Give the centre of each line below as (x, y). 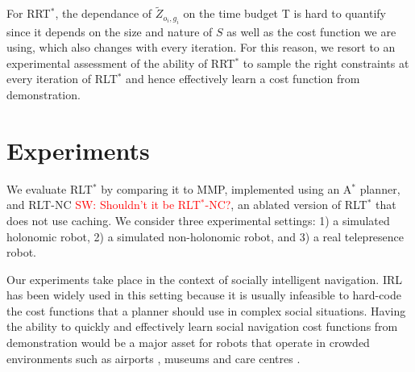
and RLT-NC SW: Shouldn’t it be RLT (104, 205)
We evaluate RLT (50, 188)
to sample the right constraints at (326, 63)
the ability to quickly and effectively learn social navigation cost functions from (202, 326)
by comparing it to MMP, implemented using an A (226, 188)
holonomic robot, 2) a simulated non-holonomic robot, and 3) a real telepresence (205, 236)
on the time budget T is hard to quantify (284, 13)
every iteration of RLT (62, 79)
